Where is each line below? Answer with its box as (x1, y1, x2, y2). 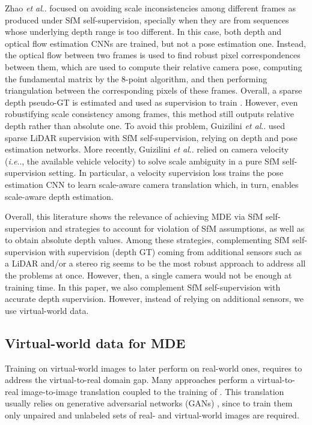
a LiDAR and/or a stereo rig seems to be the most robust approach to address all (5, 257, 306, 270)
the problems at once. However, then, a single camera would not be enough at (5, 269, 292, 282)
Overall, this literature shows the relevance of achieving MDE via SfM (5, 210, 263, 223)
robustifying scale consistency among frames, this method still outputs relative (5, 107, 295, 120)
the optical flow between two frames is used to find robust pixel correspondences (5, 49, 301, 61)
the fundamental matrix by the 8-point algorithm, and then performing (5, 72, 268, 85)
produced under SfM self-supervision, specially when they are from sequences (5, 13, 289, 26)
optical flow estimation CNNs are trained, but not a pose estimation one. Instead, (5, 37, 306, 49)
